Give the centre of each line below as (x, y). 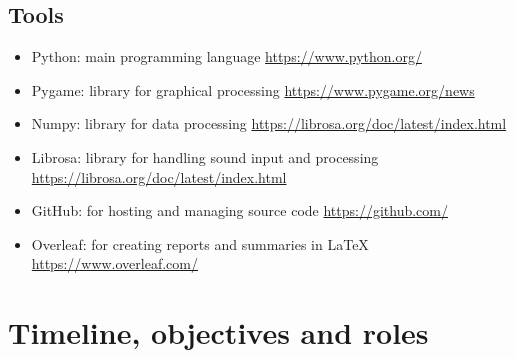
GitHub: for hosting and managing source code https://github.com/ (239, 210)
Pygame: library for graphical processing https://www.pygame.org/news (253, 89)
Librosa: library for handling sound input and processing (205, 156)
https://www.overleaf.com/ (114, 263)
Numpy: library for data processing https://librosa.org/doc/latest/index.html (269, 123)
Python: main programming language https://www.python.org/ (226, 56)
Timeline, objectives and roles (218, 332)
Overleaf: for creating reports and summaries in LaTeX (200, 243)
